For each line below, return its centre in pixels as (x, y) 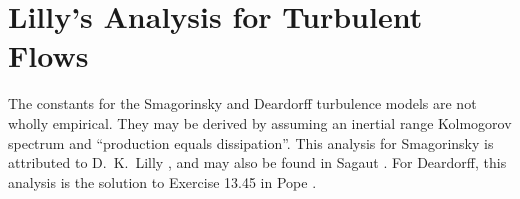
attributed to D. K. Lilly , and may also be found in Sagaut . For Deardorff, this (257, 162)
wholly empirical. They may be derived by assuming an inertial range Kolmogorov (260, 122)
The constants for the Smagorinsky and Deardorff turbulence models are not (242, 103)
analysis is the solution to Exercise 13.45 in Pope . (162, 181)
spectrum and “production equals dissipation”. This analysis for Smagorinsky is (251, 142)
